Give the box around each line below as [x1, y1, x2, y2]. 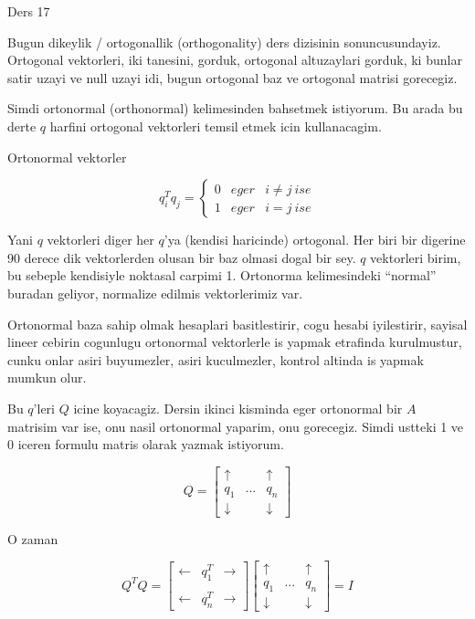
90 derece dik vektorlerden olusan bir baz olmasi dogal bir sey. [7, 247, 356, 267]
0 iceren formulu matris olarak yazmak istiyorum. [7, 435, 284, 454]
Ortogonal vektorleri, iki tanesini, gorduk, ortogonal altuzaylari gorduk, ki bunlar [7, 50, 462, 69]
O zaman [7, 529, 58, 548]
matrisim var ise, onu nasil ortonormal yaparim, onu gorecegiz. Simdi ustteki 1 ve [7, 416, 464, 435]
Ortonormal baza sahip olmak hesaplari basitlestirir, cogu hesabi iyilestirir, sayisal [7, 314, 468, 333]
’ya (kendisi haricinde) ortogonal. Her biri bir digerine [164, 230, 466, 249]
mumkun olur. [7, 368, 87, 387]
